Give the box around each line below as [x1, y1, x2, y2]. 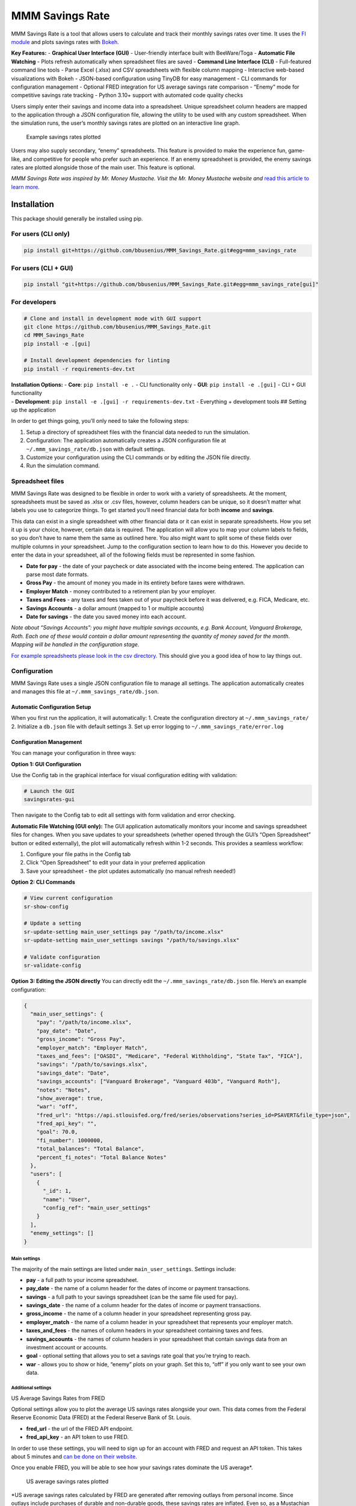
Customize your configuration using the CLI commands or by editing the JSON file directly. [26, 454, 251, 461]
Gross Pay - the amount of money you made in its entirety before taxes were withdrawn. [26, 579, 245, 587]
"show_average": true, [36, 1095, 103, 1102]
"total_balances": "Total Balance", [36, 1145, 144, 1152]
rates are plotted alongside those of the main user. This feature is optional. [11, 164, 195, 171]
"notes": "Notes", [36, 1086, 91, 1093]
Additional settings [11, 1384, 52, 1391]
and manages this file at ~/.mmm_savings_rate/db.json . [11, 688, 159, 695]
